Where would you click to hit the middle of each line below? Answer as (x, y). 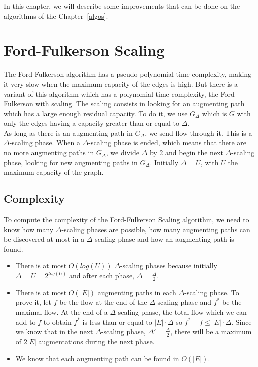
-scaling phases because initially (168, 266)
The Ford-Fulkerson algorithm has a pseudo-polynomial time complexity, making (128, 74)
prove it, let (34, 302)
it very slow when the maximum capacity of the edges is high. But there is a (121, 84)
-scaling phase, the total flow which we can (181, 312)
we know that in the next (54, 331)
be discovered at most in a (44, 239)
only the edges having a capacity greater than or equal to (92, 123)
